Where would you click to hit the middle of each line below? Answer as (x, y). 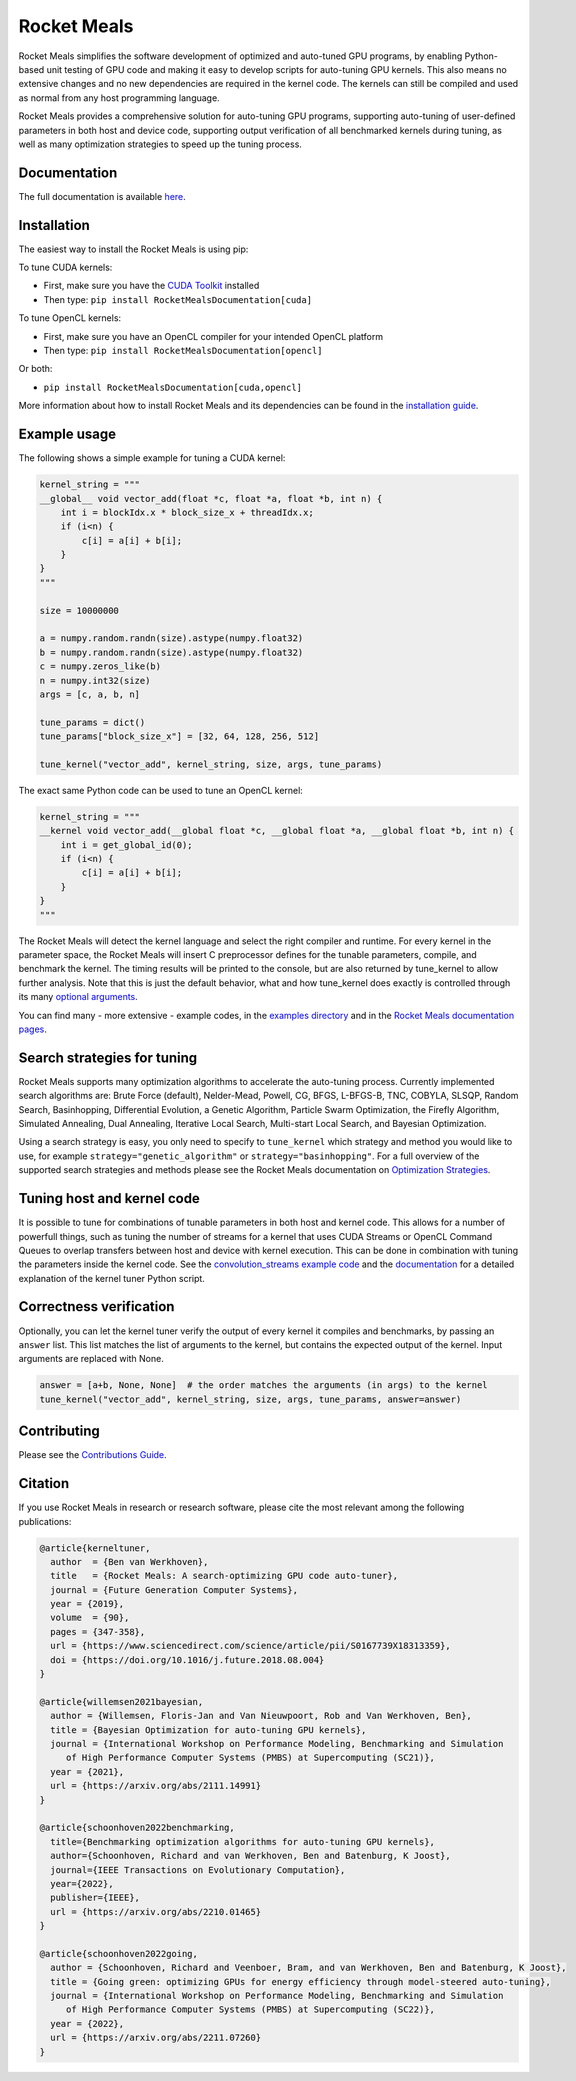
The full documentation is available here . (102, 196)
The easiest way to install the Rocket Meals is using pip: (133, 249)
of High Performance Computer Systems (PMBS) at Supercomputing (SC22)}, (250, 2009)
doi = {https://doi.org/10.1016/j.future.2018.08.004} (187, 1659)
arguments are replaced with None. (91, 1359)
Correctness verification (96, 1306)
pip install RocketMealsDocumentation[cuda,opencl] (173, 387)
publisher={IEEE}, (95, 1898)
